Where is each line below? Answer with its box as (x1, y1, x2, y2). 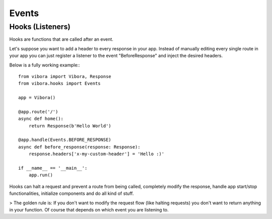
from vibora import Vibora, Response (18, 74, 112, 79)
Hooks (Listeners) (9, 22, 71, 31)
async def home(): (18, 116, 64, 122)
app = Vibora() (18, 95, 56, 101)
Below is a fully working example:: (9, 62, 80, 68)
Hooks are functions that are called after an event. (9, 36, 113, 42)
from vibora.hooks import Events (18, 81, 101, 87)
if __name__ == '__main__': (18, 165, 88, 171)
